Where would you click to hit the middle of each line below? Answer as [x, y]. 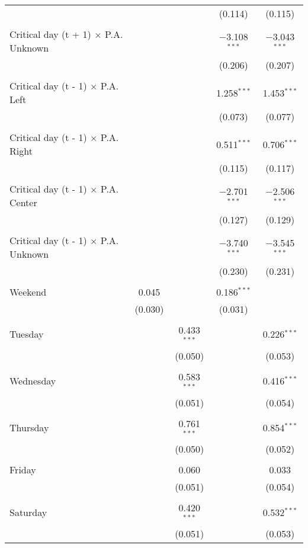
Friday [23, 470]
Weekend [28, 292]
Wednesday [33, 381]
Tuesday [27, 334]
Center [23, 202]
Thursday [29, 427]
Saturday [28, 512]
